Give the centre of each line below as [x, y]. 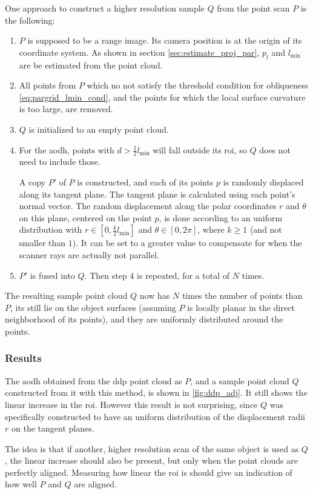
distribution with [51, 229]
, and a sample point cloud [240, 380]
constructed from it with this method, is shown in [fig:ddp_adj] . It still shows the [156, 392]
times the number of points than [242, 295]
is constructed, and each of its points [145, 182]
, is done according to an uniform [221, 217]
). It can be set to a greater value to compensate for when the [187, 243]
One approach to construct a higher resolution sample [105, 8]
